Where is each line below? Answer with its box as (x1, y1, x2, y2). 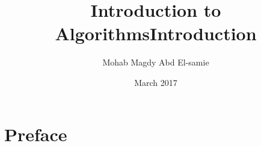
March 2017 (134, 76, 177, 88)
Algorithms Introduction (55, 21, 257, 46)
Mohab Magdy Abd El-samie (102, 56, 209, 68)
